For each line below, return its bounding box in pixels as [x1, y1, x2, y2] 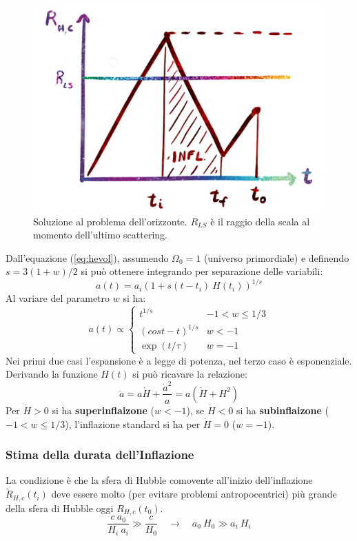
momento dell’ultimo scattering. [33, 227, 167, 242]
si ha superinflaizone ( [52, 402, 154, 417]
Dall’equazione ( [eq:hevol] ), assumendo [6, 250, 169, 265]
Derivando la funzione [6, 367, 98, 381]
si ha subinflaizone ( [236, 402, 329, 417]
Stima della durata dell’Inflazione [6, 446, 194, 463]
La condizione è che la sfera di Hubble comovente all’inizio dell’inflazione [6, 473, 313, 487]
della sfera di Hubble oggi [6, 500, 114, 515]
